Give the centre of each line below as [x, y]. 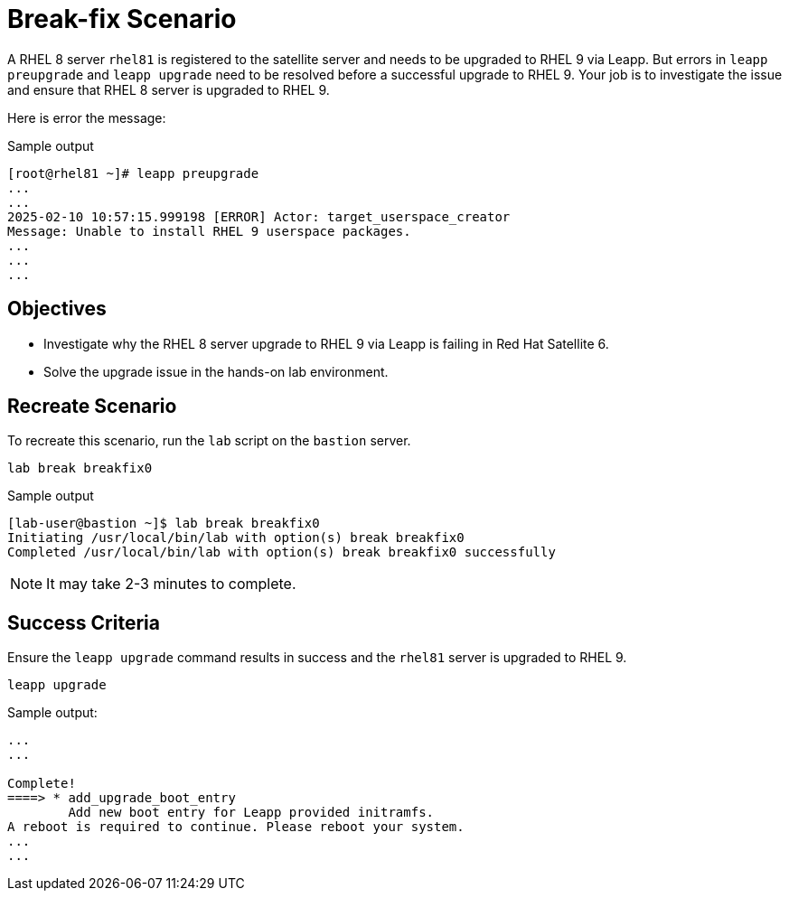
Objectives [57, 309]
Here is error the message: [87, 117]
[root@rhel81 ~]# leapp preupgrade [133, 173]
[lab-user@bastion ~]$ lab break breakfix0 [164, 524]
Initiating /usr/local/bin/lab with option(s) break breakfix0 [236, 538]
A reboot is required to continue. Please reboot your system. [236, 827]
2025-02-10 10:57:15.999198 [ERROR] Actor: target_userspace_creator [259, 216]
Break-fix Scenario [122, 19]
